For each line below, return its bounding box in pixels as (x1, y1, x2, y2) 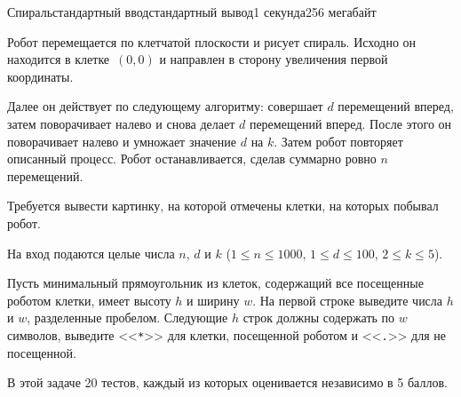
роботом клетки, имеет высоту (7, 290, 171, 309)
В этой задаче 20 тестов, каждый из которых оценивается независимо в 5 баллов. (7, 373, 448, 392)
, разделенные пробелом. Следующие (27, 308, 228, 327)
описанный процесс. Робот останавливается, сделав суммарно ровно (7, 149, 377, 168)
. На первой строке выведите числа (252, 290, 443, 309)
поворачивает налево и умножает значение (7, 131, 237, 150)
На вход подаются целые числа (7, 243, 175, 262)
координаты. (7, 67, 74, 85)
